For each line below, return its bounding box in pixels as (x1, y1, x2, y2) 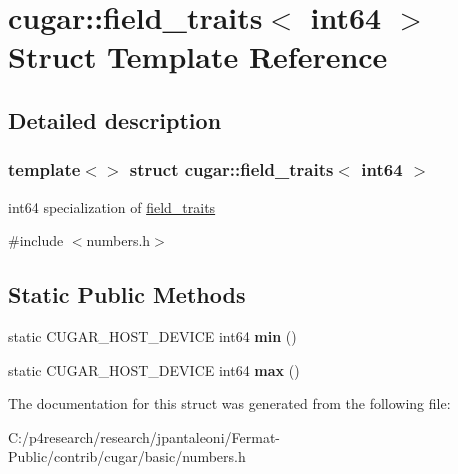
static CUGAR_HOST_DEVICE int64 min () (8, 325, 297, 346)
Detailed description (8, 104, 222, 135)
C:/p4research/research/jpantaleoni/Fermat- (8, 426, 280, 447)
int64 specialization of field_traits (8, 196, 216, 217)
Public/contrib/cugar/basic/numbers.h (8, 446, 246, 467)
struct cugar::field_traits (129, 157, 334, 182)
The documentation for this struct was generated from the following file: (8, 393, 451, 414)
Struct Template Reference (8, 36, 388, 77)
